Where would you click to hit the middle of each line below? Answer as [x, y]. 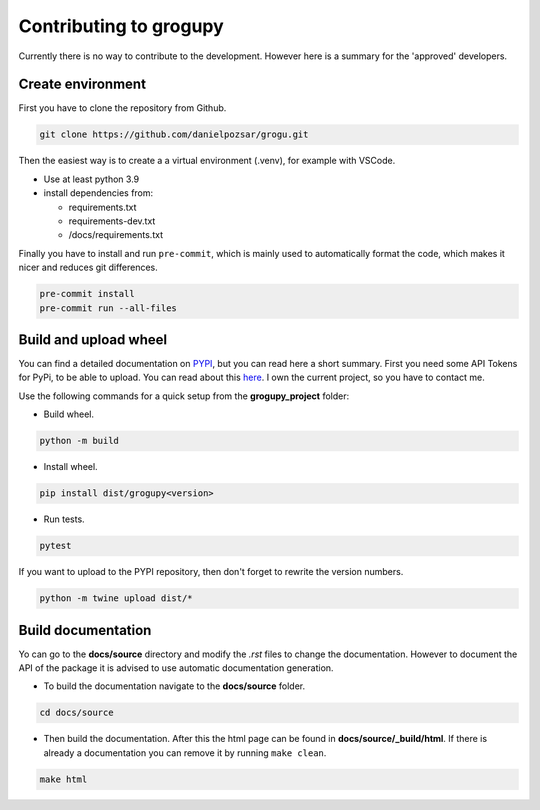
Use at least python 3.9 [91, 179]
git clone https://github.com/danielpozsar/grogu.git [174, 134]
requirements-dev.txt [112, 221]
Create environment [82, 84]
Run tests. [64, 519]
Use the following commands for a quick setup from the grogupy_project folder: [184, 396]
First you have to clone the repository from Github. [122, 108]
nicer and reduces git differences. [88, 267]
